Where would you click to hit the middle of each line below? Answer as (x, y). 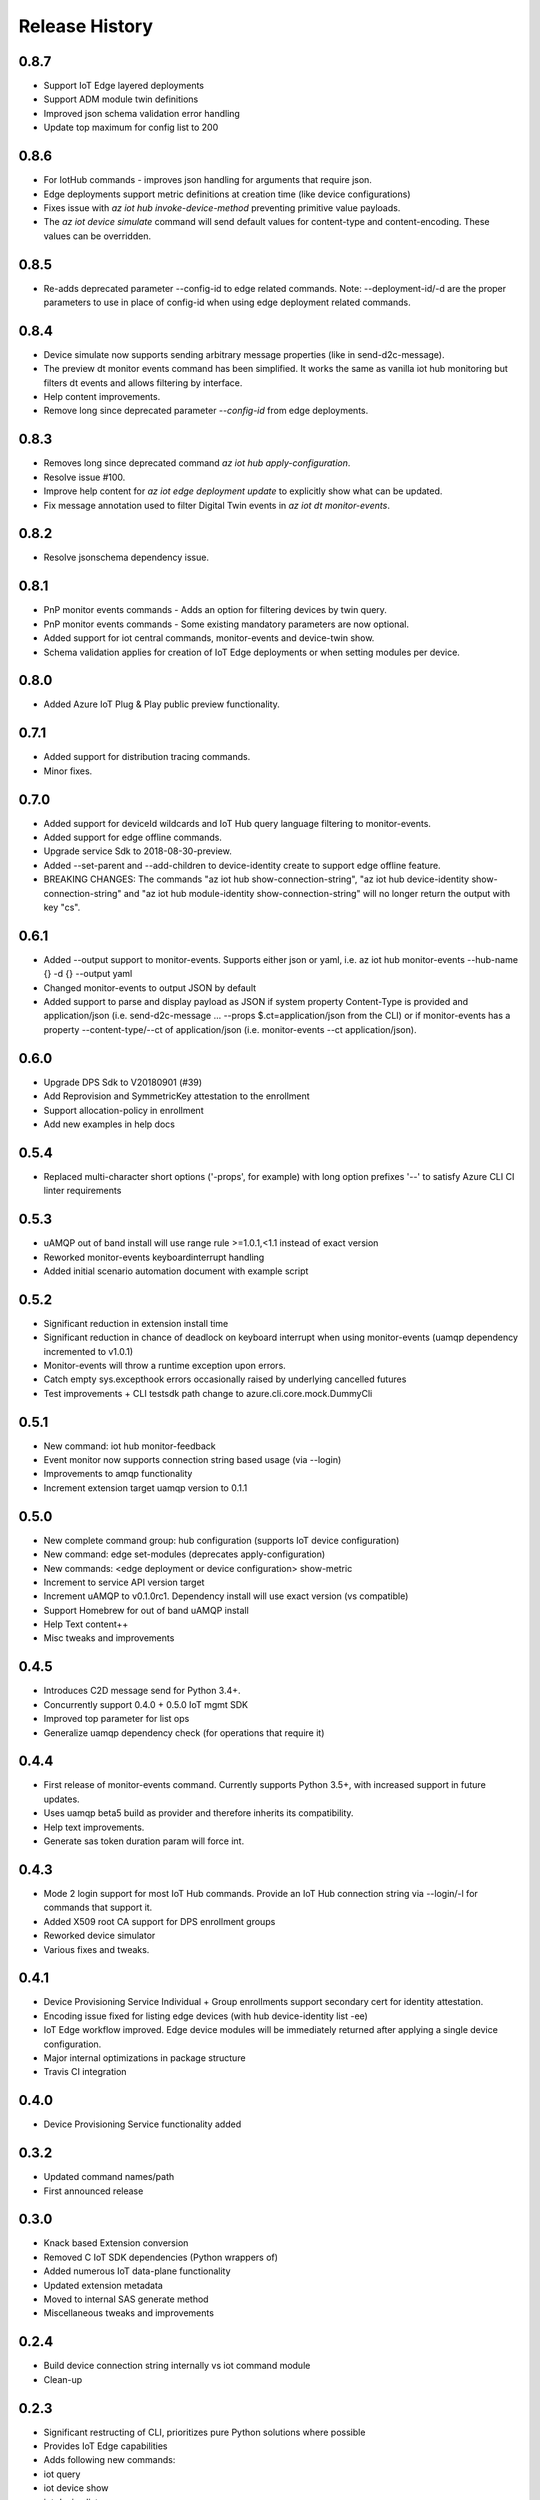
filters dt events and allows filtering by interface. (143, 382)
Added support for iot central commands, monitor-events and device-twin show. (209, 638)
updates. (61, 1799)
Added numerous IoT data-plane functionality (137, 2271)
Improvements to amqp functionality (118, 1474)
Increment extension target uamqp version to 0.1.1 (145, 1487)
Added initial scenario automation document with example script (176, 1271)
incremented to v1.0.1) (88, 1351)
